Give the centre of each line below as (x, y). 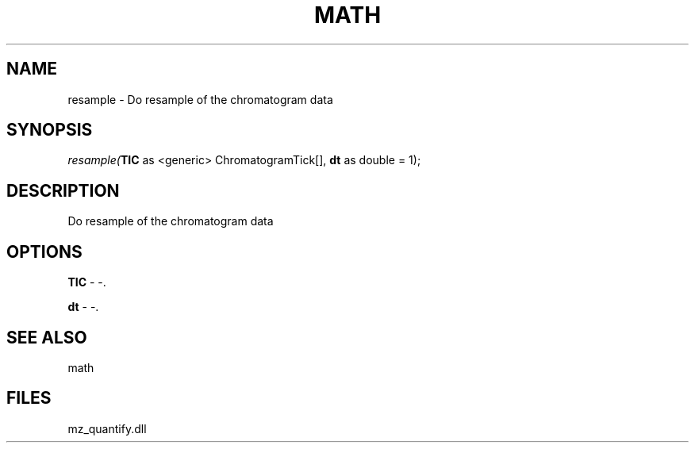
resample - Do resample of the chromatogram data (200, 99)
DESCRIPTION (63, 190)
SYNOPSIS (50, 130)
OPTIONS (44, 251)
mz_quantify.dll (107, 428)
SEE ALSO (47, 337)
